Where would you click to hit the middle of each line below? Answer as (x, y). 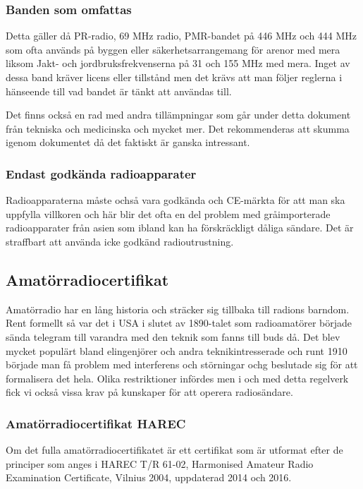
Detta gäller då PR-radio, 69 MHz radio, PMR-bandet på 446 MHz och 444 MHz (181, 36)
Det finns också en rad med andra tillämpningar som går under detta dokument (178, 115)
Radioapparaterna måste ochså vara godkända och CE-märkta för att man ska (176, 200)
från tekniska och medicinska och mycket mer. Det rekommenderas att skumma (178, 128)
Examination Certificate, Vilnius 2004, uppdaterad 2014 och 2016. (149, 477)
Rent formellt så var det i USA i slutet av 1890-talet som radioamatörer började (179, 323)
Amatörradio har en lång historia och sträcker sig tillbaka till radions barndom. (178, 309)
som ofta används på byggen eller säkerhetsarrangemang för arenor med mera (173, 49)
